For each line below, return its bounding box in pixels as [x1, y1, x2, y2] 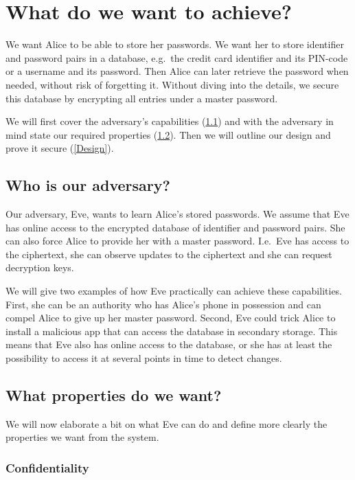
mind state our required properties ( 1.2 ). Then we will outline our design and [5, 127, 331, 141]
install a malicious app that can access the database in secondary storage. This [5, 323, 338, 338]
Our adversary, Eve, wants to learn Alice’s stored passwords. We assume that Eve [5, 207, 350, 221]
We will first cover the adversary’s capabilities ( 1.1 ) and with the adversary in [5, 114, 334, 128]
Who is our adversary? [5, 174, 170, 196]
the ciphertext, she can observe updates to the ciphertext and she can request [5, 247, 332, 261]
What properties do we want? [5, 385, 222, 405]
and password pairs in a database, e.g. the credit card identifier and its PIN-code [5, 50, 348, 65]
